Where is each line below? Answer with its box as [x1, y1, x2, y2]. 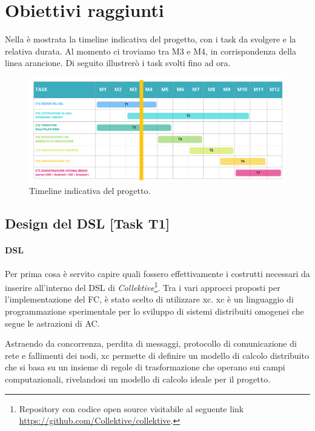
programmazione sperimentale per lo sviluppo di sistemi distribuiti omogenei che [5, 304, 304, 317]
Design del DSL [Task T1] [5, 214, 170, 233]
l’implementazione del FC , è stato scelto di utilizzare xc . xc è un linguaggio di [5, 293, 294, 306]
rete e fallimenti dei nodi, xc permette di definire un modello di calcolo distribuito [5, 349, 309, 361]
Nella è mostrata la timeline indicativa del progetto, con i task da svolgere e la [5, 33, 296, 45]
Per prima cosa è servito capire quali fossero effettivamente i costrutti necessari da [5, 267, 310, 279]
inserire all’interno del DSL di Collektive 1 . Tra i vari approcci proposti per [5, 279, 280, 293]
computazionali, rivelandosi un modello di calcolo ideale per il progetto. [5, 372, 271, 385]
